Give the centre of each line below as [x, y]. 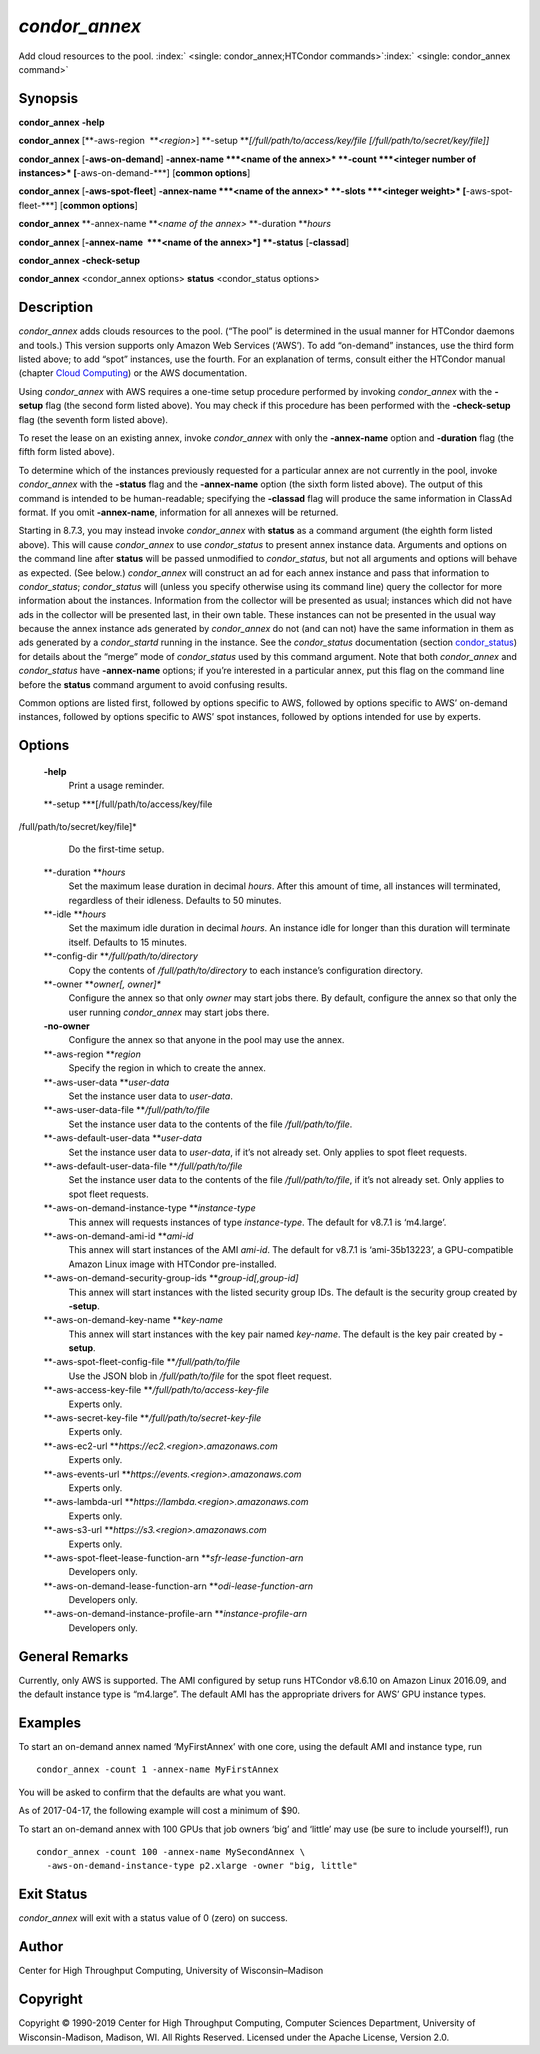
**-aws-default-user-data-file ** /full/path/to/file [143, 1166]
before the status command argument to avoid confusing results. [153, 684]
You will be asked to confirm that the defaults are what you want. [152, 1792]
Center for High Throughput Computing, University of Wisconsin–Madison [171, 1971]
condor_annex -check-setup [79, 260]
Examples [50, 1722]
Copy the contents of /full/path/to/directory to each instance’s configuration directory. [246, 970]
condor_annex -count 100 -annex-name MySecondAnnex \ [170, 1852]
